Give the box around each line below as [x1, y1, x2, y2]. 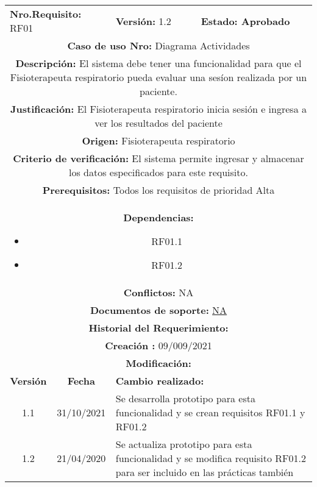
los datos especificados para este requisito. [69, 165, 248, 179]
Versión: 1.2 [115, 13, 171, 28]
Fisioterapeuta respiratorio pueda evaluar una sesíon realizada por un [10, 70, 307, 84]
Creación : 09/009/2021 [105, 338, 212, 352]
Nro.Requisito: [10, 7, 82, 21]
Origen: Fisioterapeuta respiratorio [82, 133, 235, 148]
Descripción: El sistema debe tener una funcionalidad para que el [15, 56, 302, 70]
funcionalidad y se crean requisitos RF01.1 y [115, 405, 305, 419]
